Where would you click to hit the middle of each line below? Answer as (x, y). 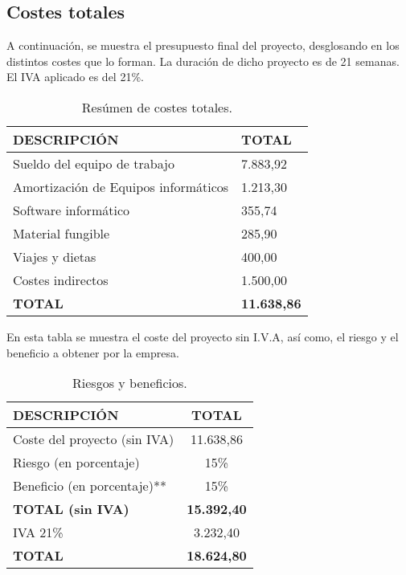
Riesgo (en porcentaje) (76, 463)
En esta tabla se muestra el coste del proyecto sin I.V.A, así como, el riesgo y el (203, 336)
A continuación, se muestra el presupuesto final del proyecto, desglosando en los (203, 45)
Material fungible (62, 233)
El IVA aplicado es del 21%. (75, 77)
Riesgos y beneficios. (130, 383)
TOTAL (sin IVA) (71, 509)
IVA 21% (38, 532)
